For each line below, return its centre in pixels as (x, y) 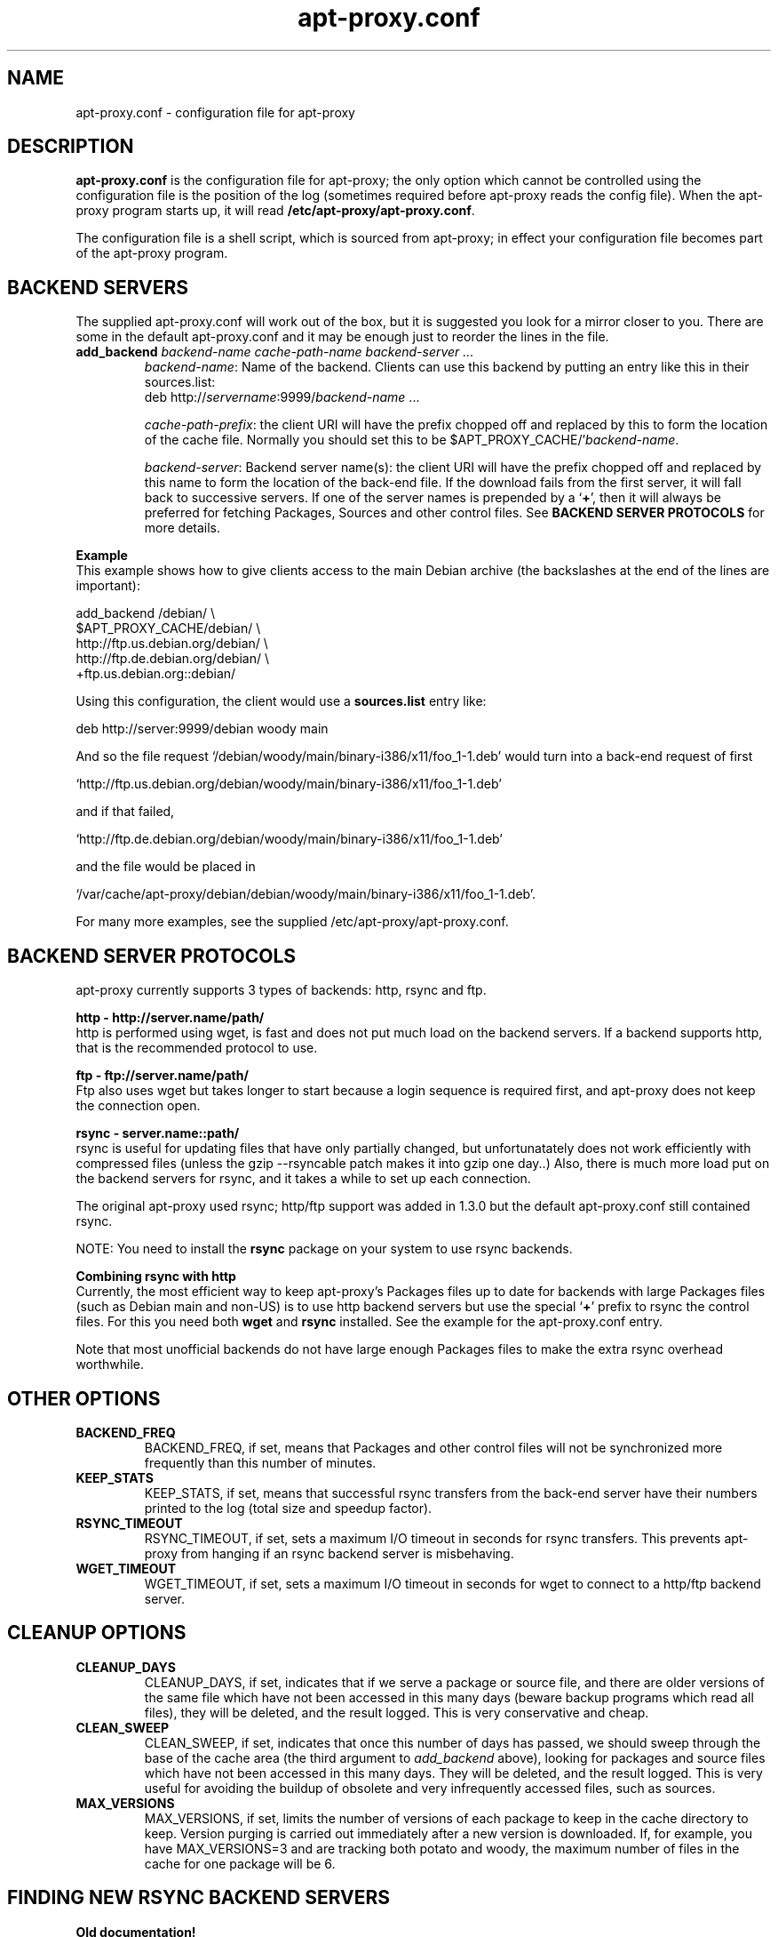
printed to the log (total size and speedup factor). (288, 1508)
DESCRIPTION (71, 147)
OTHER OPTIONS (84, 1398)
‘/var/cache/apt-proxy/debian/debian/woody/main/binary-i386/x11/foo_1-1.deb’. (306, 894)
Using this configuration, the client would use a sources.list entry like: (281, 701)
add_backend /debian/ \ (146, 613)
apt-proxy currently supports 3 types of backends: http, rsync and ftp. (281, 990)
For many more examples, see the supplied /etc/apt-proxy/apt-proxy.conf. (292, 922)
